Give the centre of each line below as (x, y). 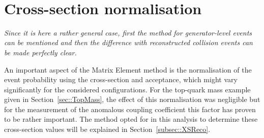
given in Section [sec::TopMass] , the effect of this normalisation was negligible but (132, 99)
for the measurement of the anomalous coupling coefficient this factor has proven (130, 109)
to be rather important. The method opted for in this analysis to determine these (131, 119)
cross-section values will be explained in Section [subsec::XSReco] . (107, 129)
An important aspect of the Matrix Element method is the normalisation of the (128, 69)
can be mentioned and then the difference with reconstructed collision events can (128, 42)
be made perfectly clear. (40, 52)
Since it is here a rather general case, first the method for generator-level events (128, 32)
